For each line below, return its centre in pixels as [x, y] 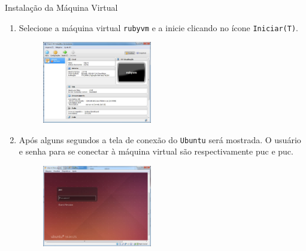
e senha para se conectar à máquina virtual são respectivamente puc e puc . [156, 151]
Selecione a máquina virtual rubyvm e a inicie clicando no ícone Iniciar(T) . [158, 27]
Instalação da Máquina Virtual [61, 7]
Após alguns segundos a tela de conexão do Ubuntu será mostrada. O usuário [160, 139]
